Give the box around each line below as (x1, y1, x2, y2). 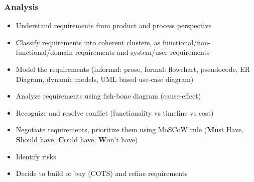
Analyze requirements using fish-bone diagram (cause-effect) (16, 90, 201, 101)
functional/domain (16, 47, 73, 57)
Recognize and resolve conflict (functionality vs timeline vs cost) (16, 107, 214, 118)
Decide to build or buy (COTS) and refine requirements (16, 168, 188, 178)
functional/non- (163, 37, 211, 47)
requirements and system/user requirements (75, 47, 210, 57)
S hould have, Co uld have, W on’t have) (16, 134, 138, 144)
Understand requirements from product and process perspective (16, 20, 212, 31)
